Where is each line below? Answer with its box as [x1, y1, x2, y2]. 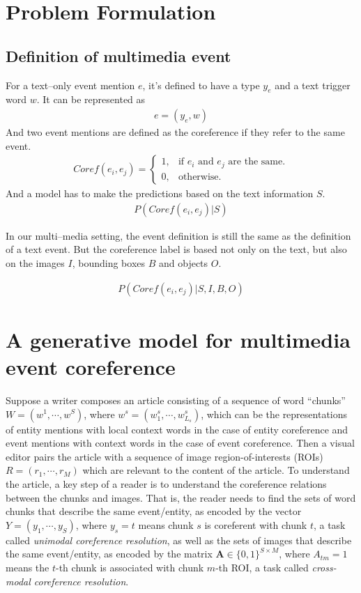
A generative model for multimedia [6, 325, 351, 353]
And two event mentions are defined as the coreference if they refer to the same [6, 125, 345, 139]
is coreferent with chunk [204, 517, 307, 532]
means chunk [138, 517, 194, 532]
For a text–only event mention [6, 77, 135, 92]
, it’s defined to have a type [142, 77, 260, 92]
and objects [158, 256, 208, 270]
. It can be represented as [36, 92, 146, 107]
